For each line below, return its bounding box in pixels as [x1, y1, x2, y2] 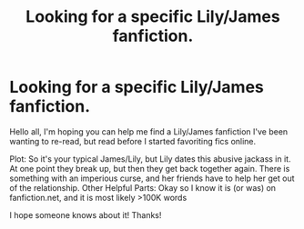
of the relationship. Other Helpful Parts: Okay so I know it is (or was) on [9, 182, 276, 193]
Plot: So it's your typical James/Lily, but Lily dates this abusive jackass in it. [9, 153, 291, 164]
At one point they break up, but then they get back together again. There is [9, 163, 290, 174]
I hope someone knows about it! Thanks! [9, 209, 162, 220]
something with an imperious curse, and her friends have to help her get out [9, 173, 295, 184]
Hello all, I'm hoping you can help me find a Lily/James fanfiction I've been [9, 125, 289, 137]
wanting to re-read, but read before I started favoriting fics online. [9, 135, 257, 146]
